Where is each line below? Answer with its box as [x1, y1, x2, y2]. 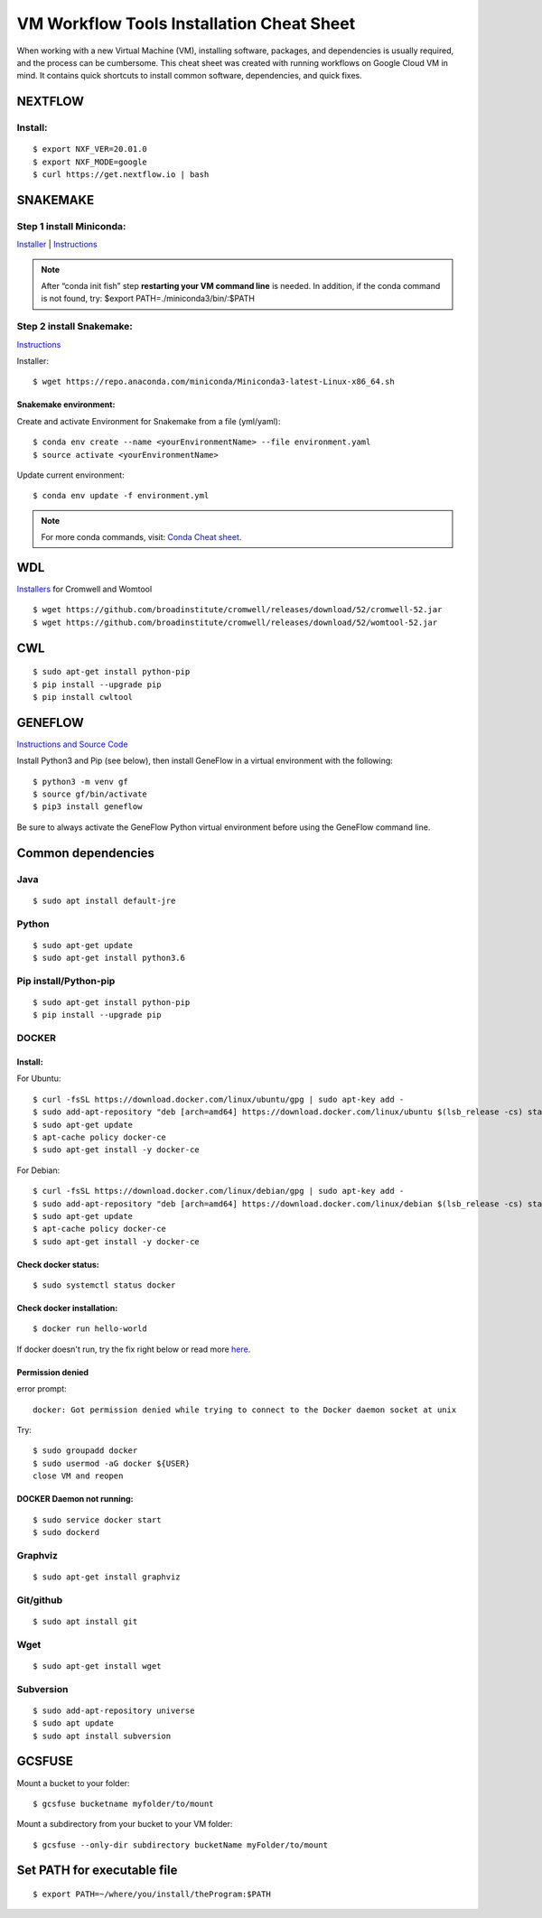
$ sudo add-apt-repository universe [33, 1705, 195, 1716]
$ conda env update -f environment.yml [33, 490, 210, 501]
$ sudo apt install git [33, 1616, 138, 1626]
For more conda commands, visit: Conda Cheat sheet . [41, 532, 242, 543]
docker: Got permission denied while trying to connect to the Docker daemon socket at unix [33, 1404, 457, 1415]
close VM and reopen [33, 1471, 124, 1481]
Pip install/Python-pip [16, 974, 116, 987]
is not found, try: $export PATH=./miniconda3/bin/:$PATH [41, 293, 255, 304]
